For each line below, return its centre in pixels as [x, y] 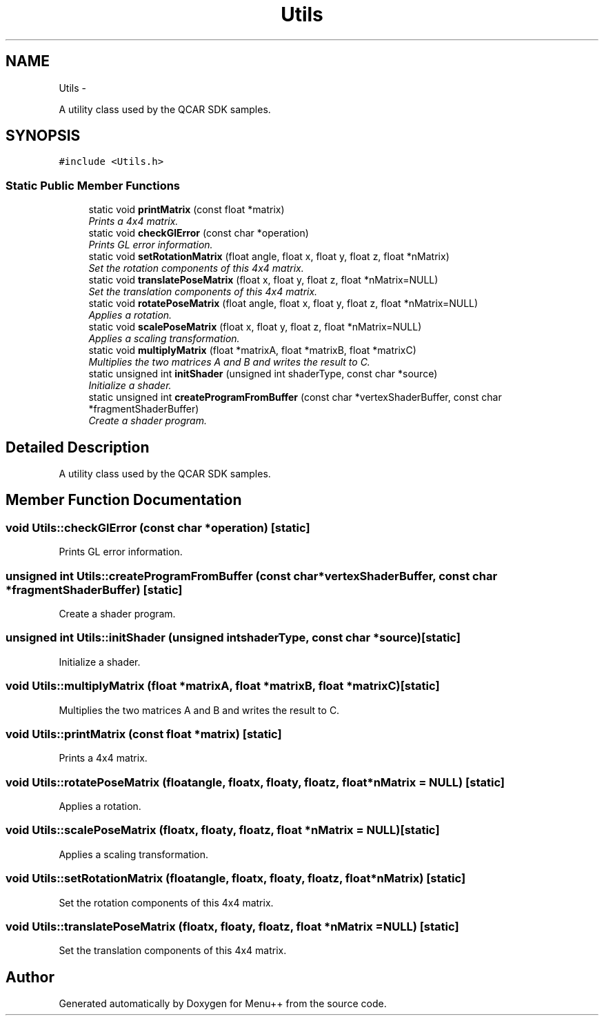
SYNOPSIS [43, 136]
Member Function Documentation [124, 500]
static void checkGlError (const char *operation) [199, 233]
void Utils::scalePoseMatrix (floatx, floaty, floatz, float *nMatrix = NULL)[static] [223, 830]
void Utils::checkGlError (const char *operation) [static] [158, 527]
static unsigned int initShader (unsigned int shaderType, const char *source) [263, 374]
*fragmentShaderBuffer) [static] [94, 589]
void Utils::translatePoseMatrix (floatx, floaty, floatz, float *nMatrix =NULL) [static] [232, 926]
